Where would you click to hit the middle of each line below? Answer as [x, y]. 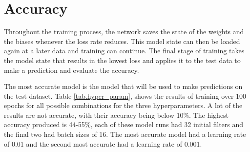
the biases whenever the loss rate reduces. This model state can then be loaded [122, 41]
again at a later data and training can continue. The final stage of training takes [124, 51]
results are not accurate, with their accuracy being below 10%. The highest [116, 115]
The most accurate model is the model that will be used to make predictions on [123, 86]
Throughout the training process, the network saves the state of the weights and [124, 32]
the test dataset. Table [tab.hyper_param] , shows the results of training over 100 [125, 96]
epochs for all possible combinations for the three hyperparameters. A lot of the [123, 105]
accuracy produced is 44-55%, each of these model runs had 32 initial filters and [124, 124]
